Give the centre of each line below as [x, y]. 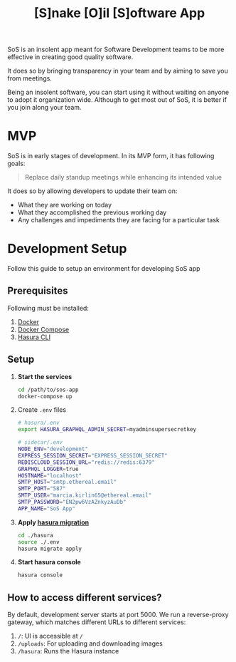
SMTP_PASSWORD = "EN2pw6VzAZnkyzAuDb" [72, 502]
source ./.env [38, 542]
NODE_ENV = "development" [53, 449]
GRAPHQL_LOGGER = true [48, 469]
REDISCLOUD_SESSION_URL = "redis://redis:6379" [86, 462]
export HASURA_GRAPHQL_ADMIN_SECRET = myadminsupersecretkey [107, 430]
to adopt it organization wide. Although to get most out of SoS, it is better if [117, 100]
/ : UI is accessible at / [50, 636]
